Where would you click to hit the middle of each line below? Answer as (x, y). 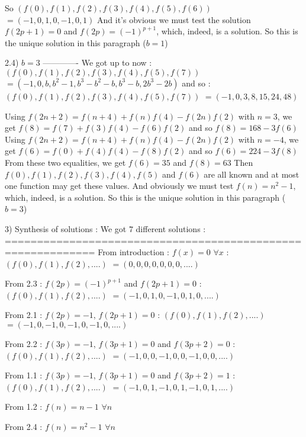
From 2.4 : (24, 427)
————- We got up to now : (97, 62)
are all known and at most (252, 174)
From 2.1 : (24, 315)
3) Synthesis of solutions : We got (66, 228)
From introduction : (134, 252)
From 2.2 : (24, 344)
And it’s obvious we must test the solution (174, 19)
